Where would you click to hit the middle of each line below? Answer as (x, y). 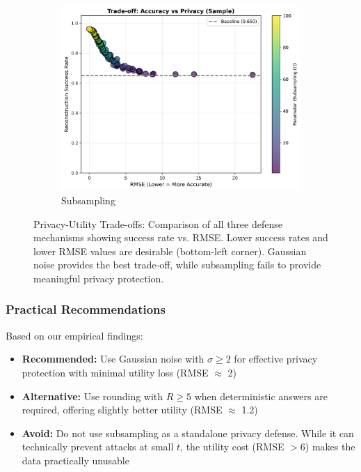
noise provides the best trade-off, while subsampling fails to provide (177, 265)
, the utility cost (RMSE (232, 447)
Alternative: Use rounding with (93, 396)
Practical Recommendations (86, 309)
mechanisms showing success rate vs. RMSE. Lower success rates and (181, 237)
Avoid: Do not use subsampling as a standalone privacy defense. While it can (188, 433)
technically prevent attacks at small (98, 447)
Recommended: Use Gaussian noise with (113, 359)
